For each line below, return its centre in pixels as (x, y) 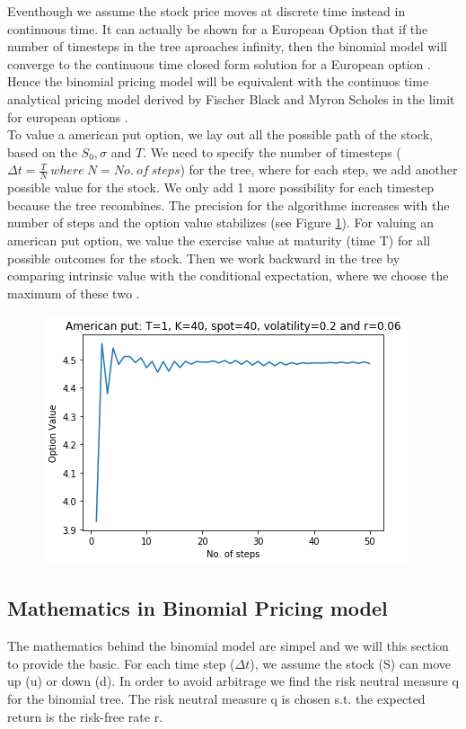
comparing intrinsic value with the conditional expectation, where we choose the (228, 276)
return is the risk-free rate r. (85, 716)
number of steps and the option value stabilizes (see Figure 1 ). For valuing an (220, 222)
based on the (42, 151)
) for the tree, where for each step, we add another (319, 169)
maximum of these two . (74, 293)
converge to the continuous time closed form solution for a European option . (219, 63)
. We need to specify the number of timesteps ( (272, 151)
